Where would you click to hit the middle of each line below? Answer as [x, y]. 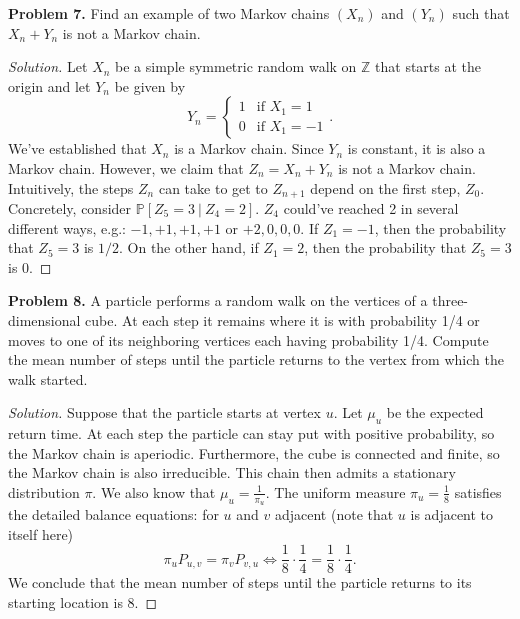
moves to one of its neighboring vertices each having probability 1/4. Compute [248, 339]
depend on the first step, [385, 187]
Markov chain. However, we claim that [126, 167]
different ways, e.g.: [67, 227]
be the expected [435, 412]
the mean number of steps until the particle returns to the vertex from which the [256, 359]
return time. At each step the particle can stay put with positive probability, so [251, 433]
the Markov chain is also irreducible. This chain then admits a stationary [232, 472]
